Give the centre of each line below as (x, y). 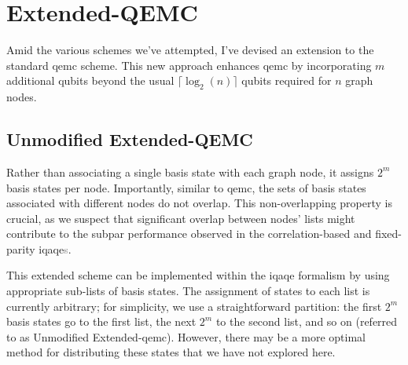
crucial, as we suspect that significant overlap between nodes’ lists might (181, 218)
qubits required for (287, 80)
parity (21, 248)
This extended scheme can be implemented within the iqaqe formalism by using (198, 275)
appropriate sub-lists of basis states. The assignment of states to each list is (188, 291)
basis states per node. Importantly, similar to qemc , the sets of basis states (186, 187)
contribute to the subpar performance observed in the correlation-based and (189, 234)
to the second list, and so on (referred (307, 321)
